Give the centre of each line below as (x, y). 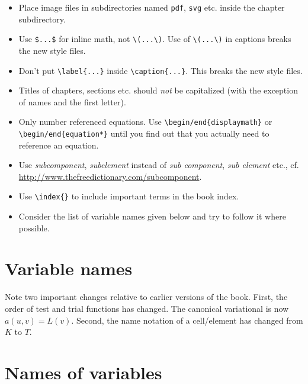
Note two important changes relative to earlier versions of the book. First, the (146, 297)
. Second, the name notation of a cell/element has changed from (187, 320)
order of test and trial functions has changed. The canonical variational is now (147, 308)
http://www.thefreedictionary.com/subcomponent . (110, 176)
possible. (34, 228)
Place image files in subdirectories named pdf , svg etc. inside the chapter (152, 7)
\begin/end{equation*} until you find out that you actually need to (144, 133)
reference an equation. (59, 145)
